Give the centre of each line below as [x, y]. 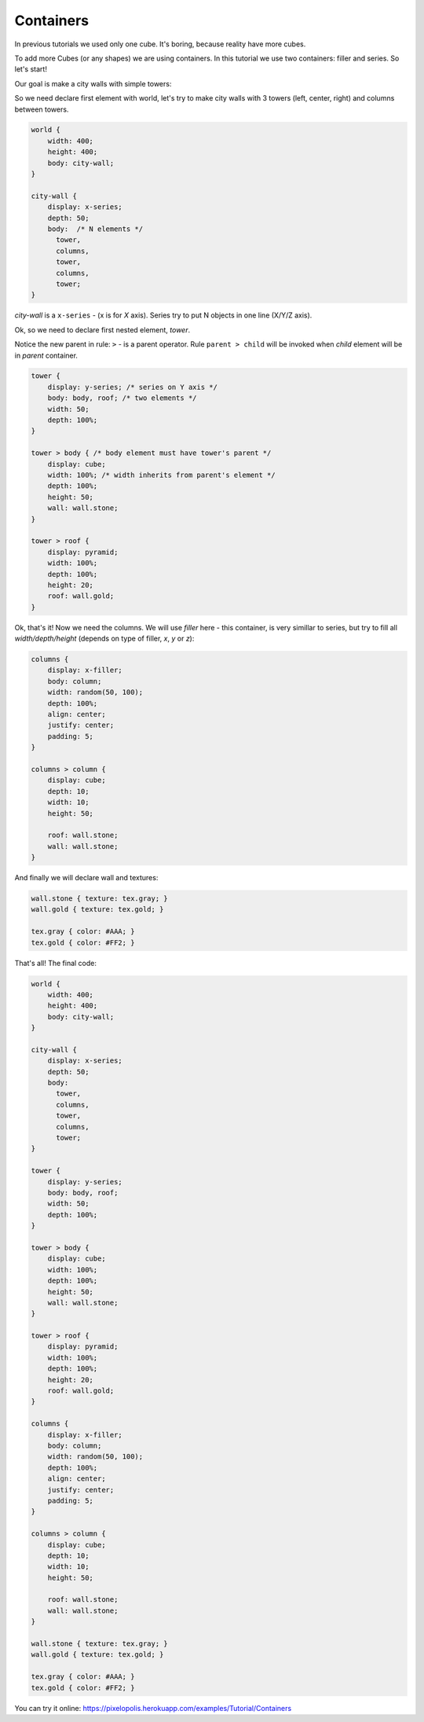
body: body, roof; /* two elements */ [122, 398]
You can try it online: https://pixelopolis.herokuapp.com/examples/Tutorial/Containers [153, 1708]
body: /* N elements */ [95, 229]
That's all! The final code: [56, 963]
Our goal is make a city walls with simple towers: [93, 83]
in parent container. [46, 355]
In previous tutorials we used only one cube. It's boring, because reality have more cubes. [160, 44]
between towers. [42, 109]
